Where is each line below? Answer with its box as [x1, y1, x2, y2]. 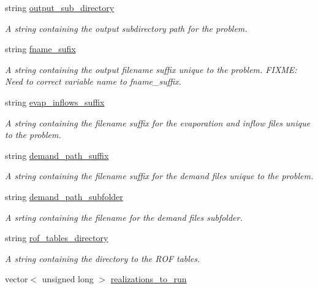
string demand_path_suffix [5, 148, 109, 161]
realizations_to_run [110, 272, 187, 285]
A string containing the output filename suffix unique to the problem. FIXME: [5, 63, 297, 75]
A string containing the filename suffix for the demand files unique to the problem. [5, 169, 314, 182]
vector [5, 272, 28, 285]
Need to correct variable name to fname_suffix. [5, 75, 181, 88]
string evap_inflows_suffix [5, 95, 105, 108]
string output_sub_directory [5, 1, 115, 13]
